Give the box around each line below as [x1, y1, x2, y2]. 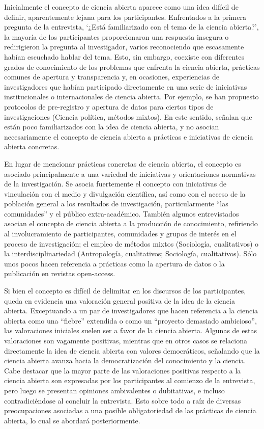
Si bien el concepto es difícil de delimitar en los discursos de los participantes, [4, 285, 246, 296]
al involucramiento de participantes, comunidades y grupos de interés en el [4, 228, 237, 239]
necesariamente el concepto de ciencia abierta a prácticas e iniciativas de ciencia [4, 131, 253, 142]
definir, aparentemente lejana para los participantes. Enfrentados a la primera [4, 11, 246, 22]
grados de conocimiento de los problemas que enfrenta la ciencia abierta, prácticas [4, 61, 260, 72]
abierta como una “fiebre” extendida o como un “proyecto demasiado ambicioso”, [4, 315, 257, 326]
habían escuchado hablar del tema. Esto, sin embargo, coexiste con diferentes [4, 51, 245, 62]
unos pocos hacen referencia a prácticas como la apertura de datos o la [4, 258, 225, 269]
